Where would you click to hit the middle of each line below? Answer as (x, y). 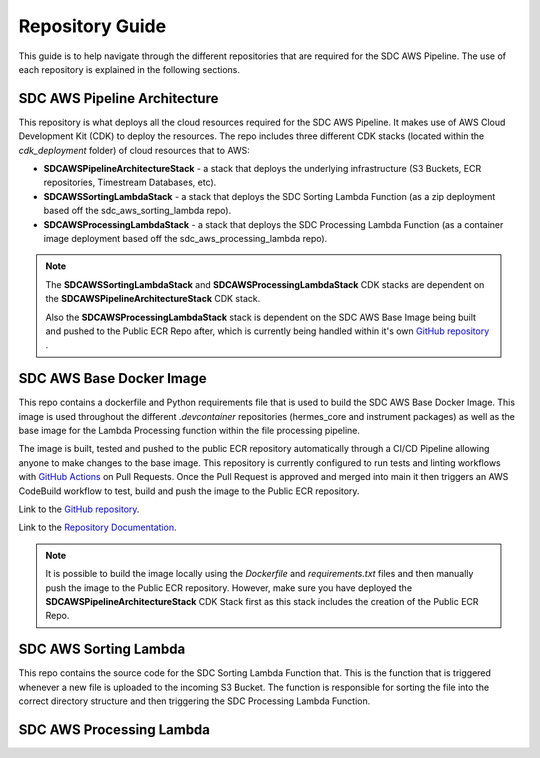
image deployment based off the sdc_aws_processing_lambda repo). (185, 238)
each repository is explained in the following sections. (129, 69)
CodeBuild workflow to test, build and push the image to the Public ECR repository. (189, 491)
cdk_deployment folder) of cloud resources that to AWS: (134, 150)
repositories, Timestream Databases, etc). (130, 182)
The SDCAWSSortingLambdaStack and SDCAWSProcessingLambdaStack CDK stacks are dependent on (265, 284)
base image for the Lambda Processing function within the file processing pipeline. (189, 430)
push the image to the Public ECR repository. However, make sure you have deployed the (229, 587)
